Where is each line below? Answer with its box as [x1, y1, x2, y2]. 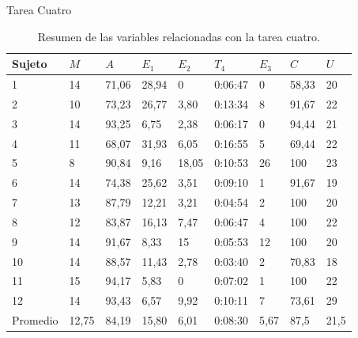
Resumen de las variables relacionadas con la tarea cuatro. [37, 28, 320, 44]
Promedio [12, 312, 58, 329]
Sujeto [12, 55, 47, 72]
